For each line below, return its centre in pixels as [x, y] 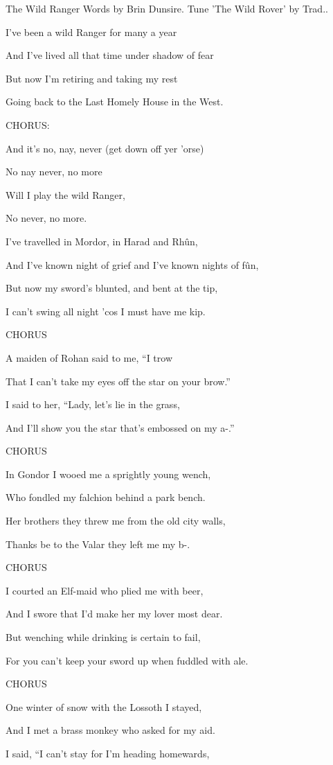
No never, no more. [46, 218]
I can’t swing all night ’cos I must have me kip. [106, 311]
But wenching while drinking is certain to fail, [103, 637]
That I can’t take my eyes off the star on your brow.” [118, 381]
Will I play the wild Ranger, [65, 194]
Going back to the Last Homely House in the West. [115, 102]
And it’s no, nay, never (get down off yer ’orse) [105, 148]
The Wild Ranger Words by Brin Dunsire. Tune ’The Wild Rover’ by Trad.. [167, 8]
